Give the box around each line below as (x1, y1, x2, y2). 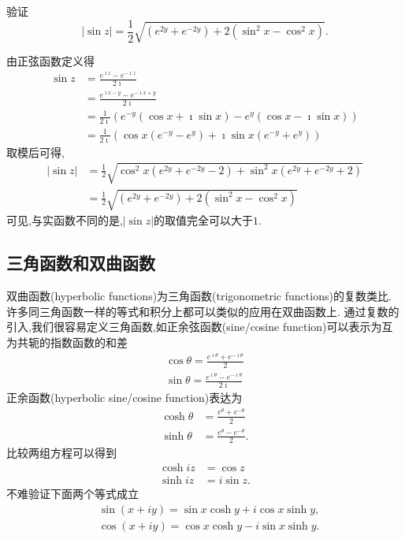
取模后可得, (6, 143, 65, 160)
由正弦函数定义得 (6, 53, 95, 69)
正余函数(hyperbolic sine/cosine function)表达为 (6, 389, 243, 406)
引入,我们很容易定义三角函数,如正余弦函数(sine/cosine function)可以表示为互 (6, 318, 393, 335)
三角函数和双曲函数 (6, 251, 155, 275)
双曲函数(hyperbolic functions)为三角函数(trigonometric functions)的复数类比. (6, 288, 392, 304)
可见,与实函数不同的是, (6, 212, 123, 229)
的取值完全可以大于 (154, 212, 254, 229)
